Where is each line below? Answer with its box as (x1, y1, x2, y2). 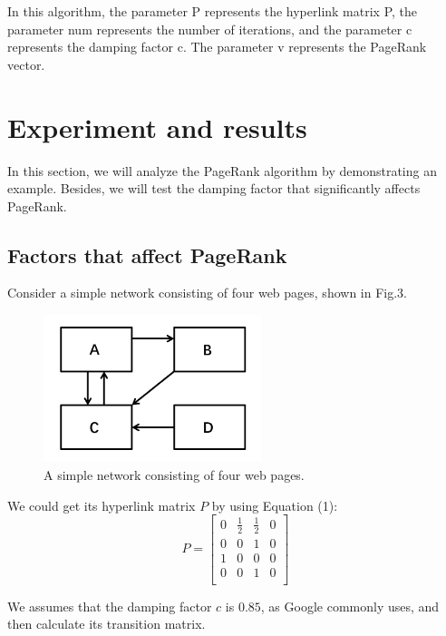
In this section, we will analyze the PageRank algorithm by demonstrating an (7, 161, 437, 180)
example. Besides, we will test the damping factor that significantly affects (7, 179, 421, 198)
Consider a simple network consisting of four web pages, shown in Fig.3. (7, 283, 407, 302)
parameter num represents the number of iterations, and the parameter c (7, 19, 412, 38)
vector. (7, 54, 45, 73)
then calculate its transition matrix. (7, 614, 206, 633)
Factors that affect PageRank (7, 240, 287, 269)
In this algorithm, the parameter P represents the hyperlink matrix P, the (7, 2, 418, 20)
